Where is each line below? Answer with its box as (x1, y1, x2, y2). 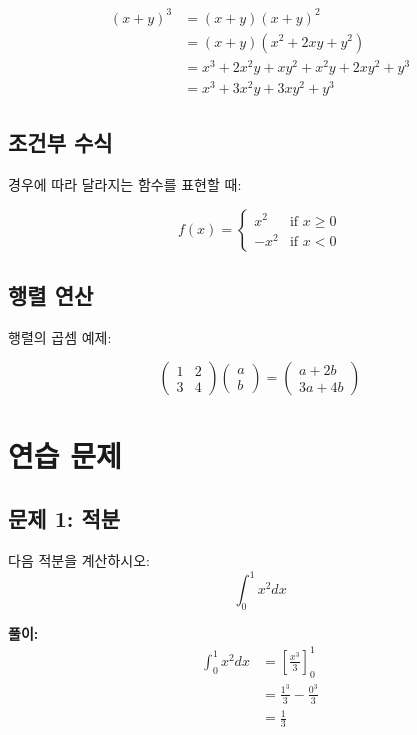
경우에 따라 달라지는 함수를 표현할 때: (8, 173, 242, 194)
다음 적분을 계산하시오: (8, 549, 151, 570)
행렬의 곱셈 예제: (8, 326, 112, 347)
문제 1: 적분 (8, 503, 121, 534)
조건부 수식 (8, 127, 113, 158)
